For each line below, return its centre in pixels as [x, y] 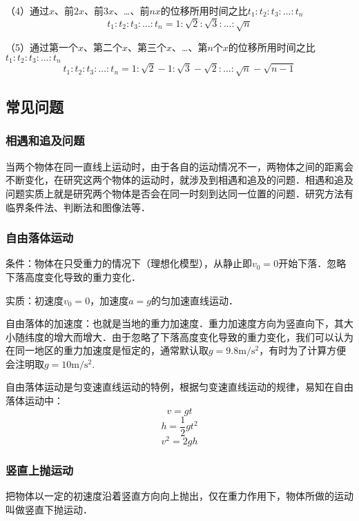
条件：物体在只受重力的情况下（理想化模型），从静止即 [129, 263]
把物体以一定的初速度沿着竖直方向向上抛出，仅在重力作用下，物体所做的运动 [179, 496]
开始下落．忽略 [312, 263]
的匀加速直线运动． [194, 300]
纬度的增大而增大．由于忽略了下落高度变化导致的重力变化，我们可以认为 [189, 336]
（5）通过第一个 [42, 47]
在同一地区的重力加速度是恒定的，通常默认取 [107, 350]
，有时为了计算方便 [303, 350]
